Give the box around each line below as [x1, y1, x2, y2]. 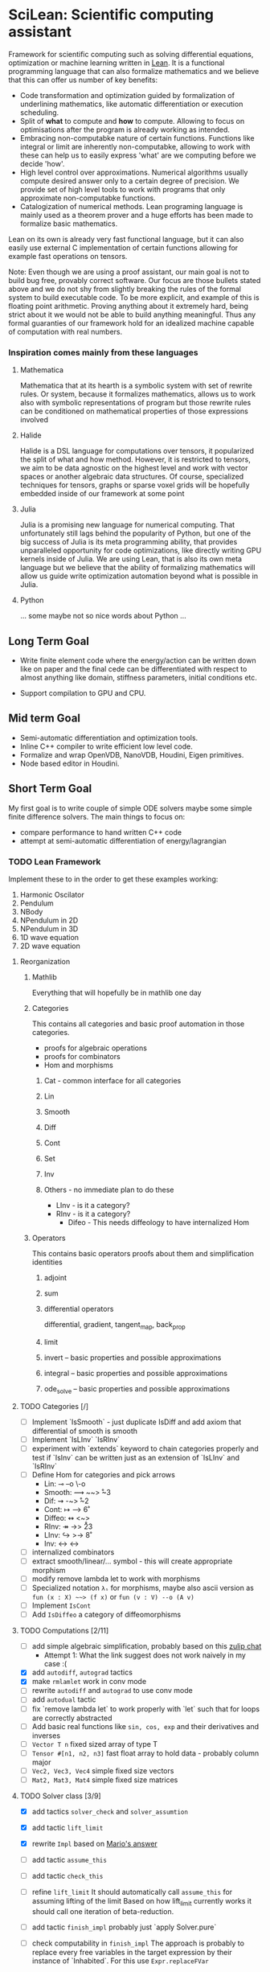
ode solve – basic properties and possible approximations [43, 1383, 231, 1395]
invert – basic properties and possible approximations [43, 1353, 222, 1362]
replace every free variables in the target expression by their [31, 1948, 233, 1958]
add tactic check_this [31, 1871, 104, 1881]
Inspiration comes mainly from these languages [8, 347, 198, 358]
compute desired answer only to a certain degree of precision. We [19, 175, 239, 186]
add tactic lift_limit [31, 1822, 104, 1832]
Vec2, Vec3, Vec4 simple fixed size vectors [31, 1765, 174, 1775]
